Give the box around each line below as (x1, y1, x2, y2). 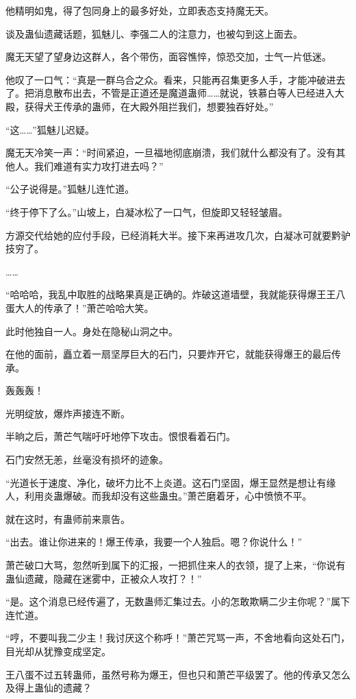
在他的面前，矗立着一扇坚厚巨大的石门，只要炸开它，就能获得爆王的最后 (5, 347, 331, 361)
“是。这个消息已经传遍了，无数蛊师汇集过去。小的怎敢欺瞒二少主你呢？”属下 (5, 594, 351, 609)
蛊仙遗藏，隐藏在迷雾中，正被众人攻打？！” (5, 571, 202, 585)
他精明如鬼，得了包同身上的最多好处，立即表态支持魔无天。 (5, 3, 274, 17)
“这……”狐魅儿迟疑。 (5, 122, 94, 136)
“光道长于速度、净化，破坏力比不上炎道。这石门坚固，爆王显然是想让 (5, 475, 317, 489)
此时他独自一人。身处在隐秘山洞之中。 (5, 323, 178, 338)
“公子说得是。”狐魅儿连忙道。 (5, 182, 135, 196)
